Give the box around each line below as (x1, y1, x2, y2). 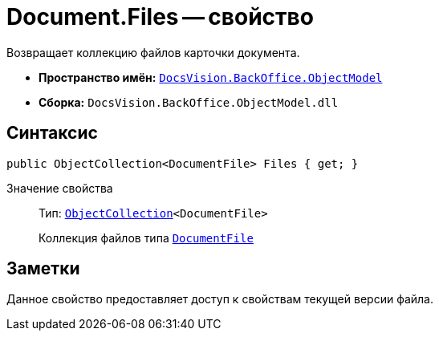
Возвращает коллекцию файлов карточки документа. (6, 45, 300, 59)
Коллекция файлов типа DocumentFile (39, 230, 254, 245)
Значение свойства (6, 181, 113, 195)
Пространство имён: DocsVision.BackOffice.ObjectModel (39, 70, 383, 84)
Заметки (6, 258, 80, 279)
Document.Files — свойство (6, 3, 314, 30)
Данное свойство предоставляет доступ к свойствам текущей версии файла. (6, 292, 433, 307)
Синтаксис (6, 123, 98, 144)
